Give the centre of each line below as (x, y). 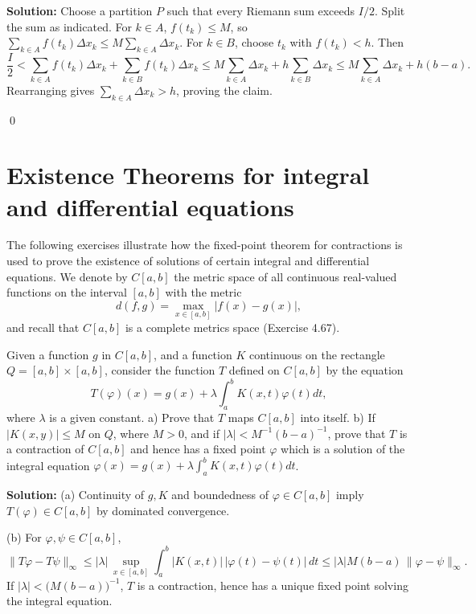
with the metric (203, 292)
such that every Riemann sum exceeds (261, 10)
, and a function (193, 354)
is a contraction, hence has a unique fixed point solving (273, 585)
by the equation (365, 370)
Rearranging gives (51, 90)
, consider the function (160, 370)
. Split (390, 10)
